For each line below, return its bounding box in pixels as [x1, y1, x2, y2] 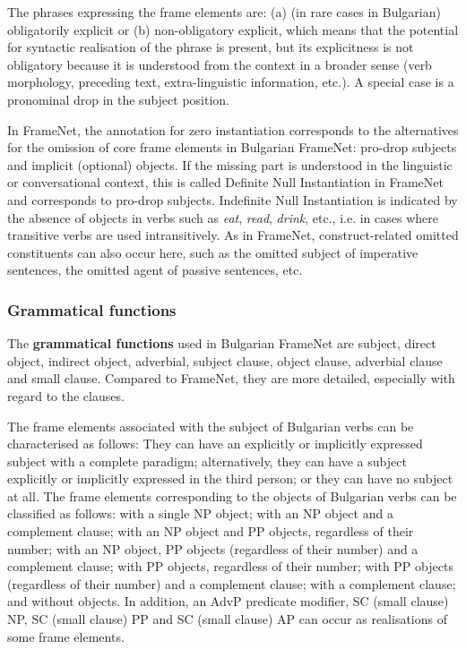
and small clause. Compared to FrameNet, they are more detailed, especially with [7, 369, 455, 388]
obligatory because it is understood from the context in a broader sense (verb [7, 55, 432, 73]
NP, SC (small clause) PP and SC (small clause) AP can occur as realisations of [7, 610, 447, 628]
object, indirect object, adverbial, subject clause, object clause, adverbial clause [7, 351, 443, 370]
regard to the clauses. [7, 386, 125, 405]
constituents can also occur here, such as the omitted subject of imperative [7, 243, 419, 261]
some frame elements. [7, 627, 125, 645]
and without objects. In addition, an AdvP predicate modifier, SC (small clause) [7, 592, 449, 611]
